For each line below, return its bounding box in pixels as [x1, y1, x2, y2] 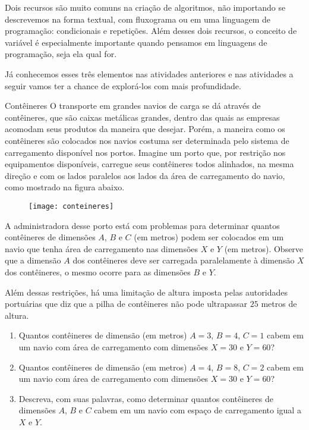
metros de [261, 297, 297, 310]
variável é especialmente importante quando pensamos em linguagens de [5, 36, 267, 48]
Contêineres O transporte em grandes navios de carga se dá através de [5, 99, 261, 112]
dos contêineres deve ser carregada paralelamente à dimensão [72, 254, 295, 266]
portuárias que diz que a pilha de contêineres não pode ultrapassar [5, 297, 248, 310]
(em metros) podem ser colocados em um [134, 231, 284, 243]
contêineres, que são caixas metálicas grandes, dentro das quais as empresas [5, 111, 280, 123]
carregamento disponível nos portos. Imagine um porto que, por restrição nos [5, 146, 286, 158]
